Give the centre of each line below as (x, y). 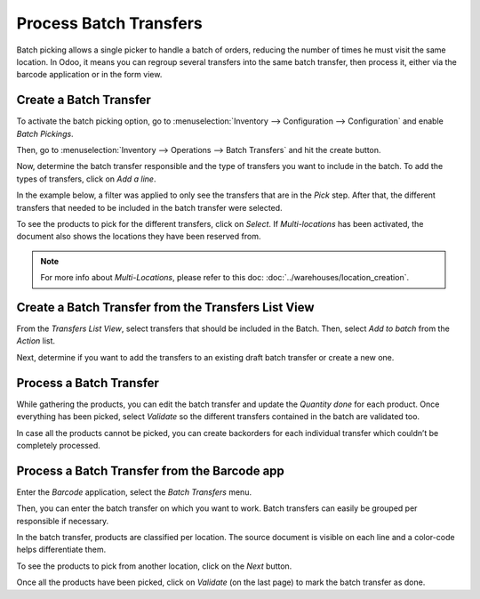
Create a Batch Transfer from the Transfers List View (165, 307)
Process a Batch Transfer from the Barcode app (150, 470)
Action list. (36, 341)
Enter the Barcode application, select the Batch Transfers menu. (134, 492)
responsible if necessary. (63, 521)
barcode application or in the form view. (89, 75)
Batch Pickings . (45, 134)
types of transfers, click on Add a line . (86, 179)
